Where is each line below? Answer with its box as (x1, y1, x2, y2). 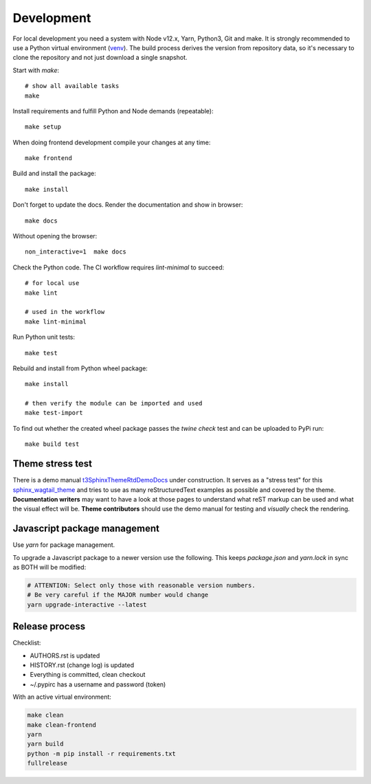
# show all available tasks (25, 82, 120, 90)
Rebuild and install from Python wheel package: (12, 364, 148, 372)
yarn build (27, 740, 64, 748)
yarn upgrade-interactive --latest (27, 601, 147, 608)
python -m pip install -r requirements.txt (27, 750, 177, 757)
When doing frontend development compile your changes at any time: (12, 138, 211, 146)
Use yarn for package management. (12, 541, 115, 549)
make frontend (25, 155, 72, 162)
